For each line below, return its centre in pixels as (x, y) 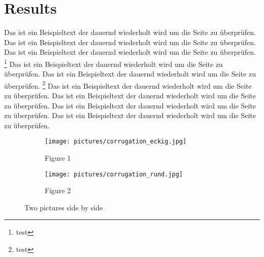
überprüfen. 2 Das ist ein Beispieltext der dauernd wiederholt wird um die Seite (128, 85)
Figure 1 (58, 158)
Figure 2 (58, 190)
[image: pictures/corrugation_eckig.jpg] (116, 142)
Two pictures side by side (64, 207)
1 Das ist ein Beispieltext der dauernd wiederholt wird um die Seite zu (113, 63)
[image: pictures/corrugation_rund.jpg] (114, 174)
